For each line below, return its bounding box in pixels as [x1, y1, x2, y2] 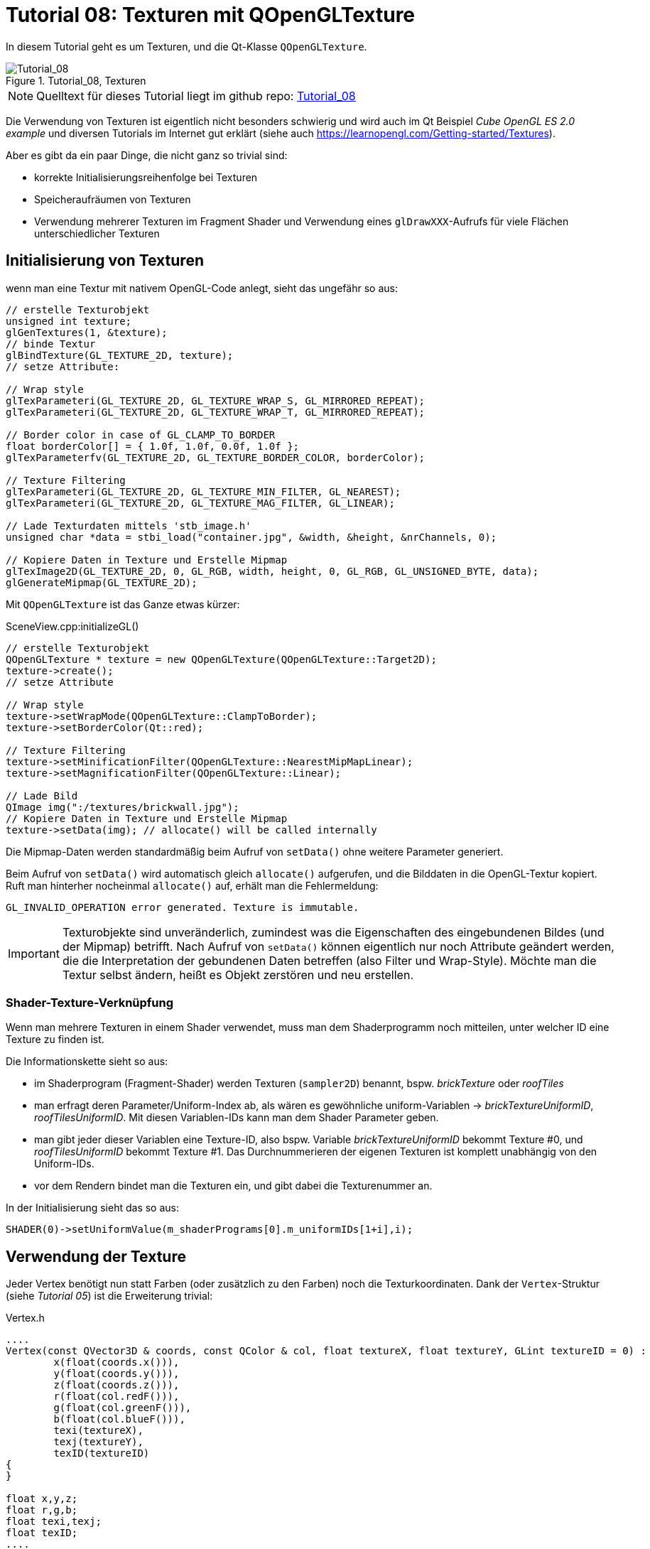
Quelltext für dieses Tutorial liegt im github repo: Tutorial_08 [36, 88, 356, 103]
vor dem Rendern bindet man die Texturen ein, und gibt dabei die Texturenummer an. [34, 1180, 433, 1192]
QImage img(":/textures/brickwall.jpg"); [6, 801, 239, 813]
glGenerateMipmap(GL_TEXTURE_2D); [6, 576, 197, 588]
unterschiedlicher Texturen [34, 227, 160, 239]
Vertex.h [6, 1312, 45, 1324]
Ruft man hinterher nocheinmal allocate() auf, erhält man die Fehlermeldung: [6, 879, 379, 892]
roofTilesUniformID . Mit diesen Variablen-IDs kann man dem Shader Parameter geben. [34, 1111, 439, 1124]
